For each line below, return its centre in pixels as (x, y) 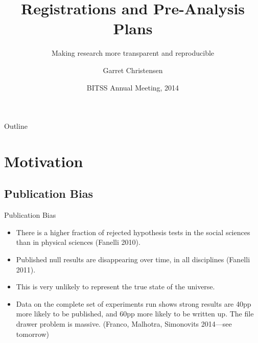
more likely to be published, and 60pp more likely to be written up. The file (135, 314)
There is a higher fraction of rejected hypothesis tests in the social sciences (133, 232)
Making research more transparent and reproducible (133, 53)
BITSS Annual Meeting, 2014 (133, 87)
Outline (16, 126)
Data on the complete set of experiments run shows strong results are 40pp (134, 303)
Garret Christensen (133, 70)
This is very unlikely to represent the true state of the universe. (115, 287)
